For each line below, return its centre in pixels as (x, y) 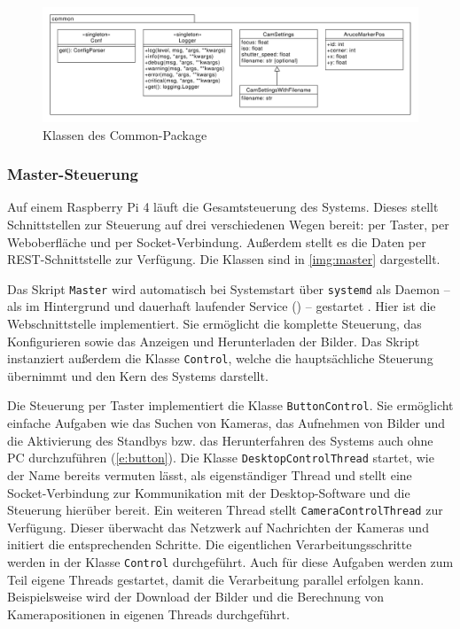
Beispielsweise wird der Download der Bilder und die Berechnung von (196, 597)
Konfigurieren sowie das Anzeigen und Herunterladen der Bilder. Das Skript (214, 341)
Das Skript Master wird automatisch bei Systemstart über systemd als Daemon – (229, 288)
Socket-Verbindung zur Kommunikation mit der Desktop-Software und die (209, 492)
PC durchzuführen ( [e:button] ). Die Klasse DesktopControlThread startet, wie (221, 458)
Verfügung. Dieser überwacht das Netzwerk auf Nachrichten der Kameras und (218, 527)
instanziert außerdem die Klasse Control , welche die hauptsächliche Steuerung (220, 358)
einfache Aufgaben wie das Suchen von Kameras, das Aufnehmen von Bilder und (226, 423)
